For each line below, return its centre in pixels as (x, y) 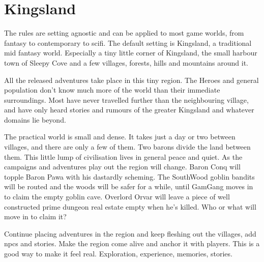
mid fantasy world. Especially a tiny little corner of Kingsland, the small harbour (131, 53)
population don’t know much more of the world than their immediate (112, 90)
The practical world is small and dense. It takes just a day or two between (120, 137)
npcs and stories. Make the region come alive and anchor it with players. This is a (132, 243)
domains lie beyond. (35, 119)
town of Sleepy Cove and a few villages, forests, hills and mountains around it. (126, 62)
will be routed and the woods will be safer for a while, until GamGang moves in (129, 186)
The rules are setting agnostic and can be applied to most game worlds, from (124, 33)
